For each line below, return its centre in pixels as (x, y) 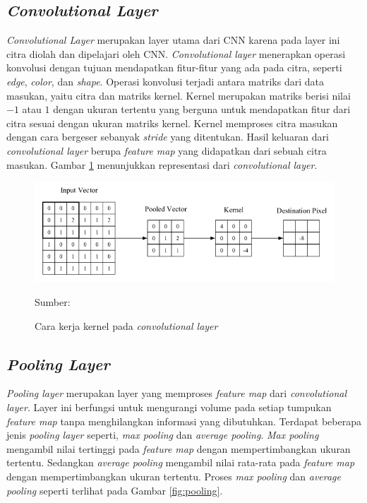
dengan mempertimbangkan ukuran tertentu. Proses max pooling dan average (174, 476)
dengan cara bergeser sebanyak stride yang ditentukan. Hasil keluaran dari (168, 137)
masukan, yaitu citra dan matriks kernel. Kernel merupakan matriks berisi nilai (179, 95)
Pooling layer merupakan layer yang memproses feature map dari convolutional (177, 393)
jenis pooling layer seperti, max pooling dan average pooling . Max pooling (163, 435)
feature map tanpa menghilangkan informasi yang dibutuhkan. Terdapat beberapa (184, 421)
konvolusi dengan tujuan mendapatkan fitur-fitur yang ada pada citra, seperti (174, 67)
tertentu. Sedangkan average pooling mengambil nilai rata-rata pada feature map (181, 462)
